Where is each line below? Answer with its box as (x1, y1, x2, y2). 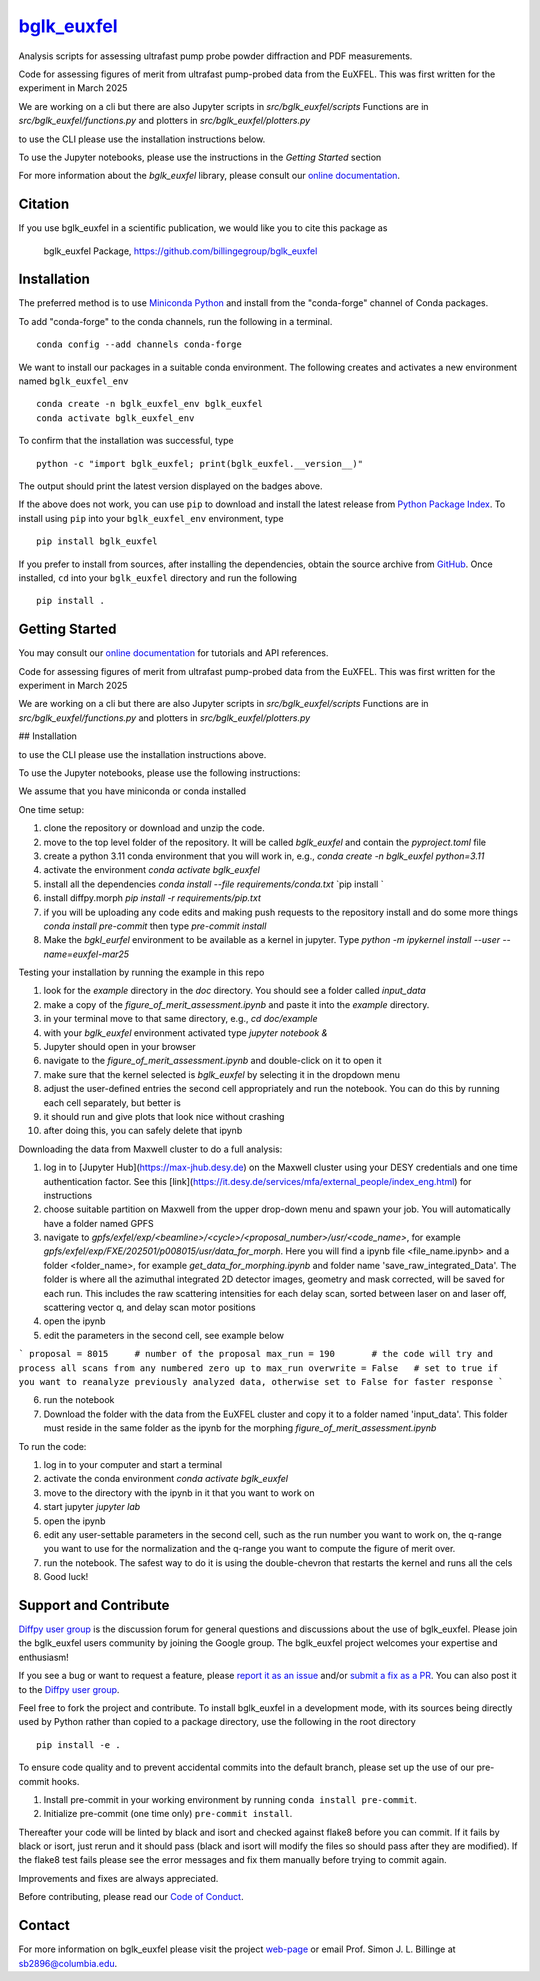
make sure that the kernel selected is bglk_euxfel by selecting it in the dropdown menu (43, 1068, 400, 1080)
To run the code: (18, 1440, 87, 1452)
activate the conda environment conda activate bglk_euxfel (43, 1473, 289, 1485)
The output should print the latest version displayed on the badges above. (18, 480, 323, 492)
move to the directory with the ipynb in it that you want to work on (43, 1486, 315, 1499)
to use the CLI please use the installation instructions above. (18, 748, 267, 760)
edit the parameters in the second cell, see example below (43, 1329, 285, 1341)
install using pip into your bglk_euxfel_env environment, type (18, 512, 284, 524)
